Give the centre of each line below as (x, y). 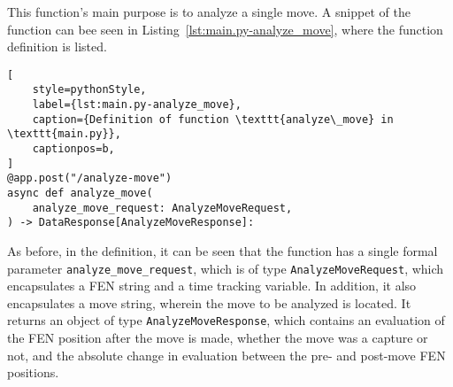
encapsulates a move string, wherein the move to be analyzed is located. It (209, 302)
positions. (33, 372)
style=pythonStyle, (89, 90)
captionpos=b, (73, 149)
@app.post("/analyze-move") (90, 178)
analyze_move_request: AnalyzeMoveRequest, (162, 208)
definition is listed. (57, 46)
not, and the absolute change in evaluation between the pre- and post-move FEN (226, 355)
